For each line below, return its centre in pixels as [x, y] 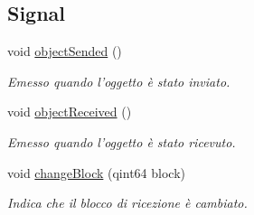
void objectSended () [65, 51]
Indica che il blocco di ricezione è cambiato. [127, 203]
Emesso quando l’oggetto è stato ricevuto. [122, 141]
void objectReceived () [70, 112]
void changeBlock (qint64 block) [96, 172]
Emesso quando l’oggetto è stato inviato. [119, 81]
